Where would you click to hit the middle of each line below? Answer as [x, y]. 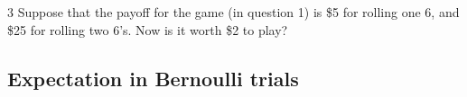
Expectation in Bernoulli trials [153, 78]
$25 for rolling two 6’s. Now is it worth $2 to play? [148, 29]
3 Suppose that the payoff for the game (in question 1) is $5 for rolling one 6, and [233, 12]
